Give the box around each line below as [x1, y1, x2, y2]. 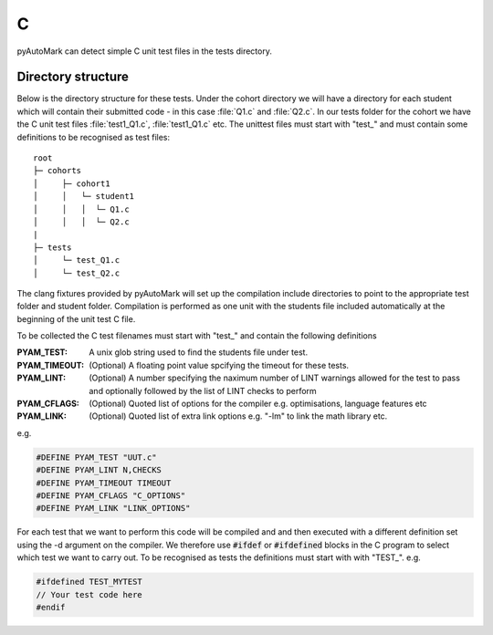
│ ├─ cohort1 [33, 178, 110, 189]
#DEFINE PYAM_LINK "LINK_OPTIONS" [36, 503, 191, 514]
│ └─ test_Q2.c [33, 267, 121, 278]
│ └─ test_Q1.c [33, 255, 121, 265]
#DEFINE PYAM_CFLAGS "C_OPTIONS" [36, 490, 186, 501]
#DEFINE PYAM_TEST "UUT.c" [36, 452, 157, 463]
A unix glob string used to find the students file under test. [89, 347, 309, 358]
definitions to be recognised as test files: [16, 131, 171, 142]
